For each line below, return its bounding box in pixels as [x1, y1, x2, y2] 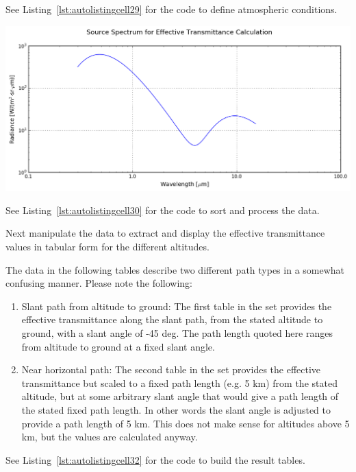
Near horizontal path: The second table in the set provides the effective [21, 362, 321, 377]
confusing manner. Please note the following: [5, 276, 193, 290]
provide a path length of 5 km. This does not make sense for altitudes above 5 [21, 416, 350, 430]
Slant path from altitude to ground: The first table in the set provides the [21, 298, 332, 313]
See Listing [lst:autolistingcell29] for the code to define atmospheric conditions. [5, 2, 338, 16]
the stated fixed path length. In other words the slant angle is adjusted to [21, 402, 331, 416]
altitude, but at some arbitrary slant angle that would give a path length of [21, 389, 339, 403]
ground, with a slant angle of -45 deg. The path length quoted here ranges [21, 326, 333, 340]
